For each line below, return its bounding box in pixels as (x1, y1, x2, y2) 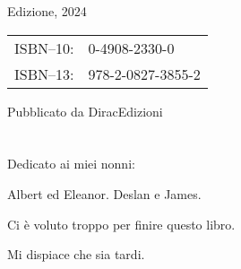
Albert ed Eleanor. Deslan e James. (7, 184, 202, 203)
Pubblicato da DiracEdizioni (7, 101, 163, 120)
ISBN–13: (14, 63, 74, 84)
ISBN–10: (14, 37, 74, 58)
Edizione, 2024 (7, 2, 87, 20)
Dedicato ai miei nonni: (7, 154, 135, 173)
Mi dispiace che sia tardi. (7, 245, 145, 264)
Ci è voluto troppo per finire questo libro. (7, 214, 236, 233)
